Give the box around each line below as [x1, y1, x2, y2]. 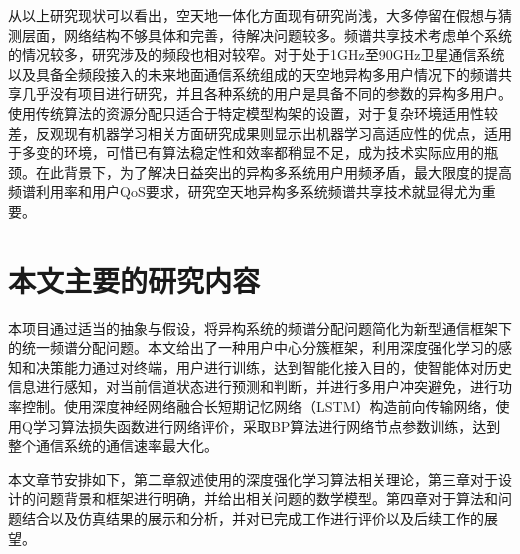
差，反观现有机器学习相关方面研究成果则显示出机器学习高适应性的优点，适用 [8, 122, 512, 143]
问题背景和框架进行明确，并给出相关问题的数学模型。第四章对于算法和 [35, 488, 498, 509]
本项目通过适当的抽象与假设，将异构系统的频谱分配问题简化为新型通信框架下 [8, 317, 512, 338]
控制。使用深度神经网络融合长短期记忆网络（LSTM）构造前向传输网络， [21, 396, 496, 417]
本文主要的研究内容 [8, 259, 261, 300]
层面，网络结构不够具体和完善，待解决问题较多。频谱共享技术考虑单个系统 [21, 24, 512, 45]
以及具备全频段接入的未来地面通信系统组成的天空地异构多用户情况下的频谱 [8, 63, 498, 84]
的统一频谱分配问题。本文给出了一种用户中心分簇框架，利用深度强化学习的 [8, 337, 498, 358]
